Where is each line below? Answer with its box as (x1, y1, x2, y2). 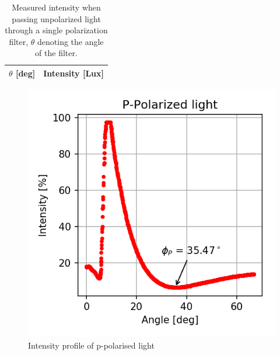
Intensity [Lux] (43, 67, 104, 79)
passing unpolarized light (12, 12, 101, 25)
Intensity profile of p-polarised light (28, 339, 155, 351)
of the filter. (35, 47, 78, 59)
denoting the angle (37, 35, 104, 47)
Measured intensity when (12, 1, 101, 13)
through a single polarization (5, 24, 108, 36)
